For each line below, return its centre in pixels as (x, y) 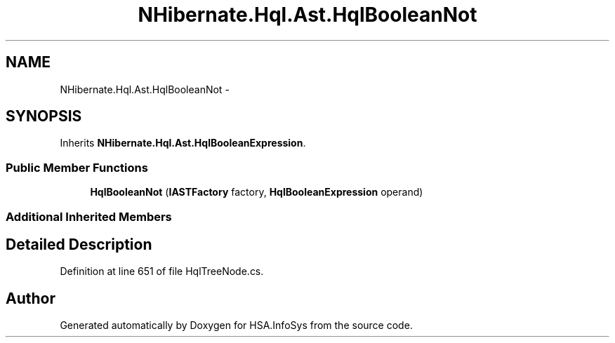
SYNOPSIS (44, 116)
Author (31, 298)
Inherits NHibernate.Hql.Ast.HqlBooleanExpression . (183, 143)
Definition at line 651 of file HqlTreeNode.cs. (162, 271)
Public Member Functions (77, 167)
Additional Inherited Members (89, 216)
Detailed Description (79, 244)
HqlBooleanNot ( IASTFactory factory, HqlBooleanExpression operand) (257, 192)
